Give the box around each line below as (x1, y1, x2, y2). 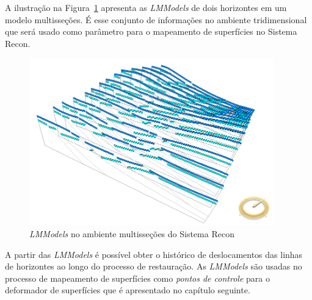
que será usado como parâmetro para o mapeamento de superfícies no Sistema (5, 25, 297, 38)
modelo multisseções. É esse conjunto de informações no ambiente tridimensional (5, 13, 307, 26)
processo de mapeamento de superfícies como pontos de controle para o (5, 271, 270, 284)
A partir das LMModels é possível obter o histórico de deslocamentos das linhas (5, 248, 303, 260)
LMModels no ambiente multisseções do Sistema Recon (29, 227, 234, 240)
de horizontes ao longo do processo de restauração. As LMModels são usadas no (5, 260, 302, 273)
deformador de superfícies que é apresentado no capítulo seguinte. (5, 284, 250, 296)
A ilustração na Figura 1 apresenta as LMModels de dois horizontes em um (5, 1, 287, 13)
